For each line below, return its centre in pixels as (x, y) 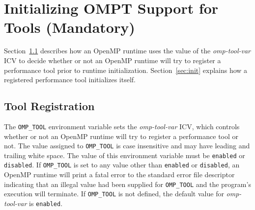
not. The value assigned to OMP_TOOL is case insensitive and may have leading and (127, 146)
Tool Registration (49, 106)
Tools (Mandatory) (70, 27)
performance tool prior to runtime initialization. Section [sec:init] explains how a (126, 70)
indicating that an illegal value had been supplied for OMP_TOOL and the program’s (127, 184)
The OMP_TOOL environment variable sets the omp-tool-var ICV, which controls (122, 126)
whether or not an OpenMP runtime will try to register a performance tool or (121, 136)
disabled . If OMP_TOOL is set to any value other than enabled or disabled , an (122, 165)
